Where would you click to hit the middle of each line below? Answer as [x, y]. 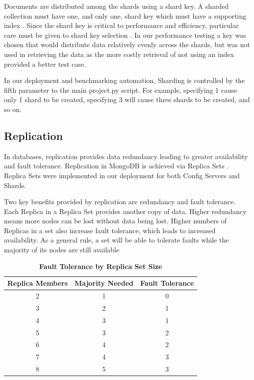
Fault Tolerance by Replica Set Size [101, 266]
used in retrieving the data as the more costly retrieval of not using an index [119, 54]
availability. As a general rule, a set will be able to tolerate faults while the [116, 240]
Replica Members [38, 283]
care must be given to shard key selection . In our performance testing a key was [125, 35]
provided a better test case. [45, 64]
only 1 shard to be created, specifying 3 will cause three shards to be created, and [127, 99]
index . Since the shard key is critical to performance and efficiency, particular [121, 25]
